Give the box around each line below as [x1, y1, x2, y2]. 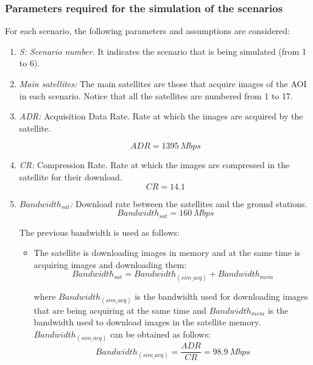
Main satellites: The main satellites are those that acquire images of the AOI [19, 77, 307, 90]
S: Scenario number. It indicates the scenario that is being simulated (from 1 [19, 44, 306, 57]
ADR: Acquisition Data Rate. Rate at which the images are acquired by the [19, 110, 303, 122]
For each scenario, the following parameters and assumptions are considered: [5, 24, 290, 37]
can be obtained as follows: [110, 327, 211, 340]
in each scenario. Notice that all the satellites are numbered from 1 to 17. [19, 89, 293, 102]
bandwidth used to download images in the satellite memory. [33, 316, 261, 328]
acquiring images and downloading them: [33, 258, 187, 271]
